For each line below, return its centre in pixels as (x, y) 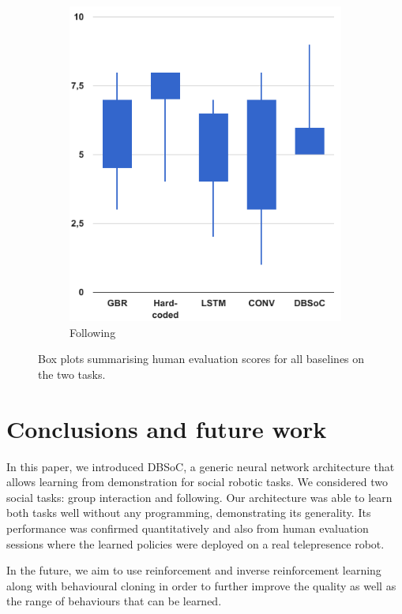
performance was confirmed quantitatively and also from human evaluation (188, 528)
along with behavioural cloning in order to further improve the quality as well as (201, 585)
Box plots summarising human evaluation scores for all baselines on (201, 359)
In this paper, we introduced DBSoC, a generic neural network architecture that (201, 466)
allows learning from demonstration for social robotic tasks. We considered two (197, 482)
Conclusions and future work (167, 428)
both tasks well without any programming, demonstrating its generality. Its (189, 513)
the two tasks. (72, 374)
